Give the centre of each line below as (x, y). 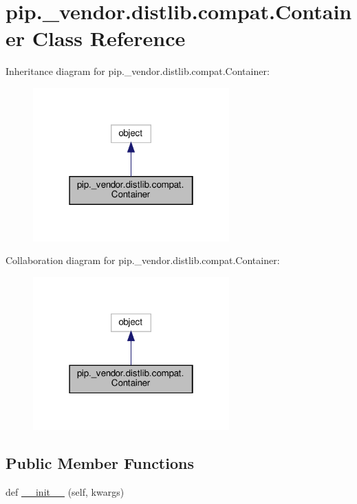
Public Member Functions (100, 463)
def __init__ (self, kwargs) (65, 492)
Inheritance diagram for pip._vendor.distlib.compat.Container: (138, 71)
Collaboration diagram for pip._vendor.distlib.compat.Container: (143, 260)
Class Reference (109, 38)
